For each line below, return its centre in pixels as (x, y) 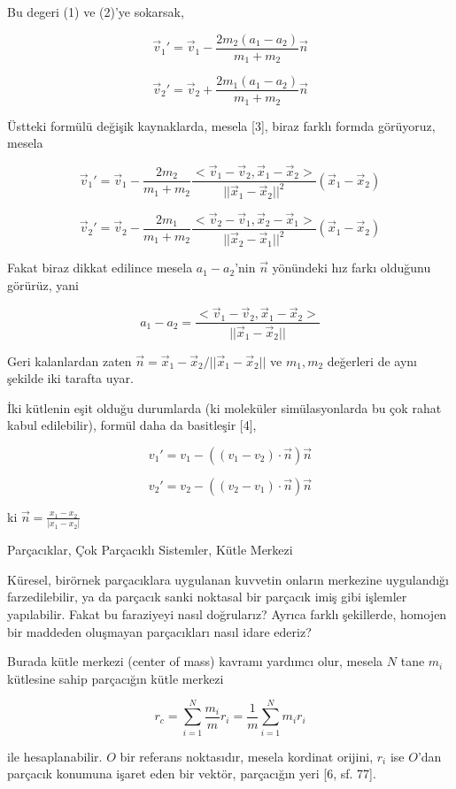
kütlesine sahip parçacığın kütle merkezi (116, 678)
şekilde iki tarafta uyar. (70, 378)
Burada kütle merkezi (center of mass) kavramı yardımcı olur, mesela (195, 661)
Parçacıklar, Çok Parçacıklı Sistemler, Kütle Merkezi (150, 550)
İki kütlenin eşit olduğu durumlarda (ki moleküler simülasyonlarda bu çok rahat (224, 407)
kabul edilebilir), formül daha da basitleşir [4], (132, 425)
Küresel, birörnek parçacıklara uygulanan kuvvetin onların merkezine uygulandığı (228, 579)
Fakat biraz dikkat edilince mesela (100, 268)
